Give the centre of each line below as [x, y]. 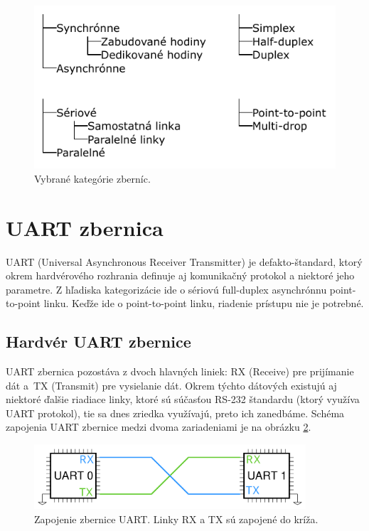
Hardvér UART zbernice [98, 342]
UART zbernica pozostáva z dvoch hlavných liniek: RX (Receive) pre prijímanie [180, 371]
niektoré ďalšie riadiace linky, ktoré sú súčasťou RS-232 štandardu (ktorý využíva [183, 399]
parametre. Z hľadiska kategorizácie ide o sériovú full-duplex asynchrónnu [166, 289]
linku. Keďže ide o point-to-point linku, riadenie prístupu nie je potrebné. [204, 303]
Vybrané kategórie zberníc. [92, 178]
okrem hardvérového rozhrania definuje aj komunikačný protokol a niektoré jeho [180, 275]
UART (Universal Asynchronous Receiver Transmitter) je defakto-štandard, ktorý [184, 261]
